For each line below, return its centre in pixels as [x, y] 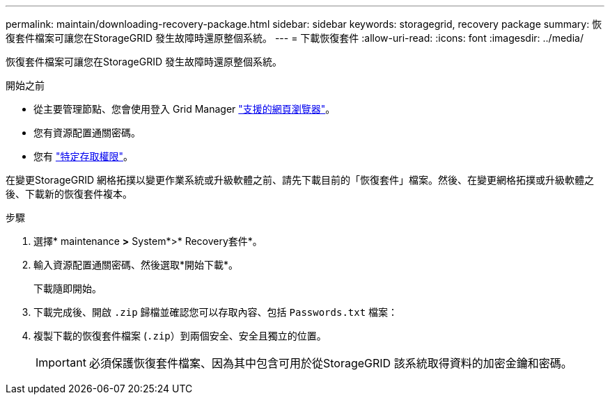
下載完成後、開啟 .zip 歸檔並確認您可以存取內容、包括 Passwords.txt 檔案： [216, 312]
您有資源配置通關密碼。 [87, 133]
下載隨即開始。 [68, 288]
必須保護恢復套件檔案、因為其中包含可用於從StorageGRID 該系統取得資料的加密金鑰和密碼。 [330, 363]
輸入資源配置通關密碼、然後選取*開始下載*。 [136, 265]
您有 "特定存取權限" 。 [83, 156]
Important [61, 362]
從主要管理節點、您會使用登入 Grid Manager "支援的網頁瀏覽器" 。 [185, 109]
